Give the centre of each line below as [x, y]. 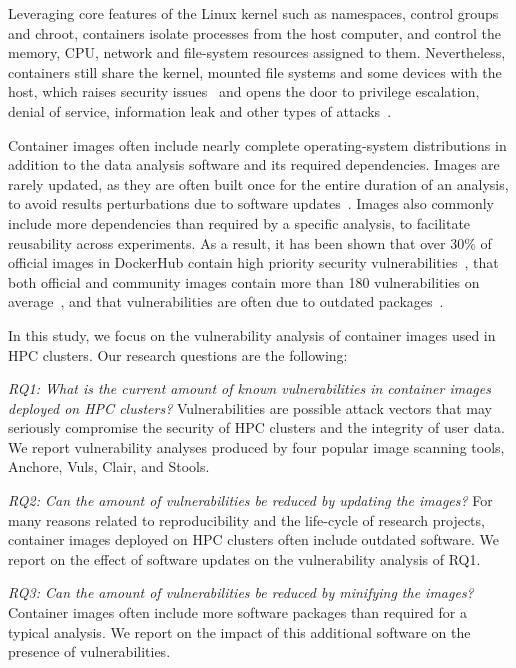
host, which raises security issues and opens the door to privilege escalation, [244, 91]
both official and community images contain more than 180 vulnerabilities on [244, 281]
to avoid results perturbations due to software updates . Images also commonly [251, 203]
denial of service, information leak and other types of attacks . [200, 110]
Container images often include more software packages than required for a [237, 612]
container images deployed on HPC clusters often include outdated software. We [253, 539]
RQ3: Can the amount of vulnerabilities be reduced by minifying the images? [241, 592]
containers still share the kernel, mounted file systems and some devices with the [255, 71]
